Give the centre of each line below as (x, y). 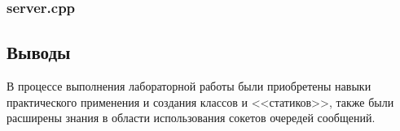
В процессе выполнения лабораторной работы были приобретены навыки (189, 86)
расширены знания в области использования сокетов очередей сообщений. (191, 118)
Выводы (39, 52)
